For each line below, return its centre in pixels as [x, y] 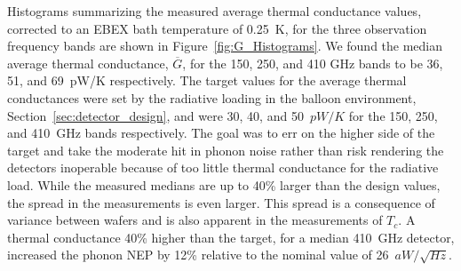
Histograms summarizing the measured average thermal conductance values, [215, 11]
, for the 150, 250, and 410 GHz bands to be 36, [313, 63]
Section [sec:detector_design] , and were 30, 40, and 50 [155, 115]
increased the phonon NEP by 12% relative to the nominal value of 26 [198, 255]
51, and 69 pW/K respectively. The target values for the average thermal [207, 80]
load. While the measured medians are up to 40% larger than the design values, [224, 184]
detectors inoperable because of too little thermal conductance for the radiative [223, 167]
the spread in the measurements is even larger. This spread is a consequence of [221, 202]
